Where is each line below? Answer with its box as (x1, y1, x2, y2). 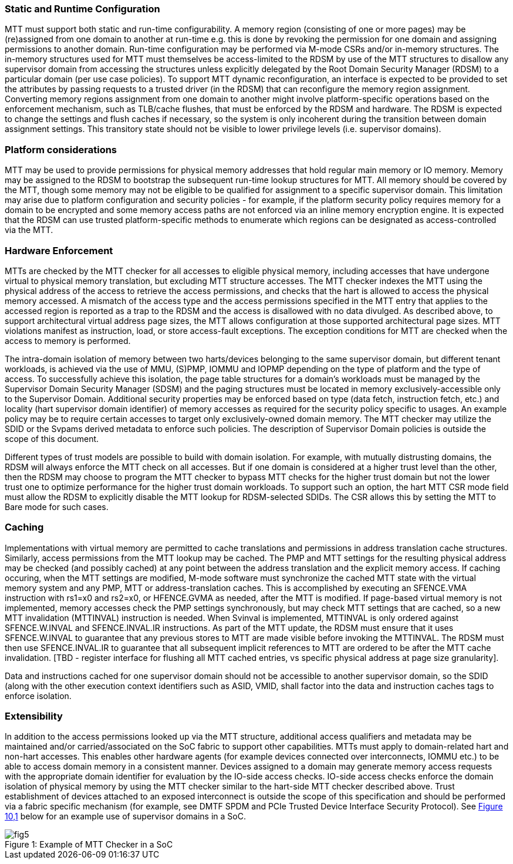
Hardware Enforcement (5, 244, 113, 256)
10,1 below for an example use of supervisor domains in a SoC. (5, 811, 246, 822)
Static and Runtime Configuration (5, 3, 160, 15)
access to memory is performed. (5, 335, 131, 346)
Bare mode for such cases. (5, 501, 109, 512)
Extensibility (5, 710, 63, 722)
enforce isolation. (5, 690, 72, 701)
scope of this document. (5, 433, 99, 444)
